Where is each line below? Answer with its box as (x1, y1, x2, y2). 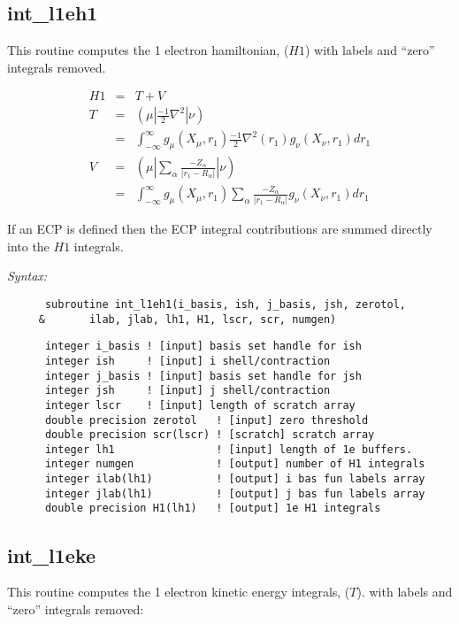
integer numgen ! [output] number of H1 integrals (44, 458, 425, 471)
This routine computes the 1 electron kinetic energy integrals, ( (7, 582, 350, 601)
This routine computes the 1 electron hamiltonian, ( (7, 41, 289, 59)
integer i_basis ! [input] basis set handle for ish (44, 340, 362, 353)
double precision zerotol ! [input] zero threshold (44, 413, 369, 427)
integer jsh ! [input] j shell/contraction (44, 384, 331, 397)
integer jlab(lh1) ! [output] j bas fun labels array (44, 487, 425, 500)
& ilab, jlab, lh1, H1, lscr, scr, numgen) (38, 312, 337, 326)
